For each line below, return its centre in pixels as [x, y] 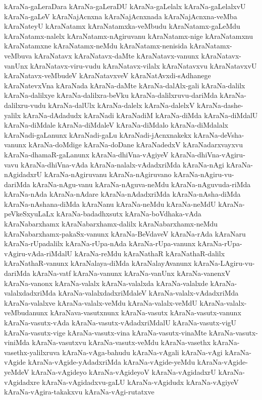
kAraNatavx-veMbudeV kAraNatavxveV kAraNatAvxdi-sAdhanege [108, 75]
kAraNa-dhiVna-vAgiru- [208, 154]
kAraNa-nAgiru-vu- [204, 174]
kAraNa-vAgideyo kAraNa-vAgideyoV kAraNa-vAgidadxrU [124, 372]
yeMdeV [17, 372]
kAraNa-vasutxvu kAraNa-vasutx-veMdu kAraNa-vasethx [121, 342]
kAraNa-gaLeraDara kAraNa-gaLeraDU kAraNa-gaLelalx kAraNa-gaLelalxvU [125, 6]
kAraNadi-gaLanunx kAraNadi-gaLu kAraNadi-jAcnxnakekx [98, 134]
